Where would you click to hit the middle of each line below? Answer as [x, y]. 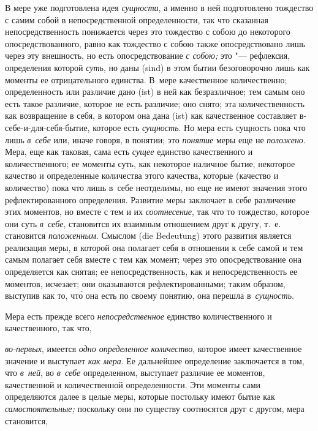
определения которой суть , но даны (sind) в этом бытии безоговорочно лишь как [157, 67]
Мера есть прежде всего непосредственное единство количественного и [138, 316]
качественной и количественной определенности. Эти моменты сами [133, 384]
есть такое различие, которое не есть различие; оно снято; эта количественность [155, 103]
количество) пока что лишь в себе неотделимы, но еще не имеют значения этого [156, 187]
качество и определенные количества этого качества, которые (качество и [142, 175]
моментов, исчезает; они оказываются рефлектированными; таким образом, [145, 283]
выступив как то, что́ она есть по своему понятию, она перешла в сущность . [150, 295]
